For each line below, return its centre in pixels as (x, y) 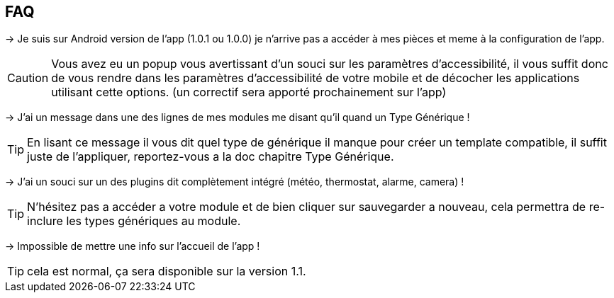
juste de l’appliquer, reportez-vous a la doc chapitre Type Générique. (211, 157)
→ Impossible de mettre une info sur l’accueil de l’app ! (133, 246)
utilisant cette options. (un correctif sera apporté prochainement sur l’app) (249, 92)
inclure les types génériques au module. (134, 221)
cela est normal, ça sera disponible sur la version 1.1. (167, 271)
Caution (28, 78)
